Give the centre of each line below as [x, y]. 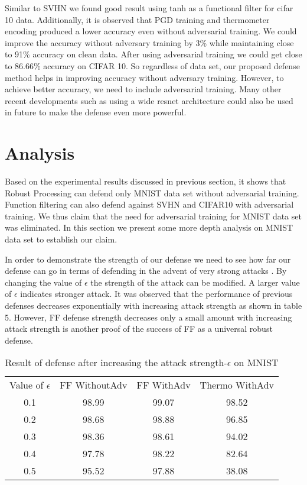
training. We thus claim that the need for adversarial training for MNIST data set [153, 216]
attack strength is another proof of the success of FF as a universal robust [139, 329]
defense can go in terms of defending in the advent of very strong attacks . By [146, 271]
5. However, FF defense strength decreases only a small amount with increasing [148, 317]
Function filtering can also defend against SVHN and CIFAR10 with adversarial [149, 204]
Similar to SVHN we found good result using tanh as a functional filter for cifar [149, 8]
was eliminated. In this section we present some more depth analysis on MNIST [149, 227]
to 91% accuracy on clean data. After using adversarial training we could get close [153, 54]
